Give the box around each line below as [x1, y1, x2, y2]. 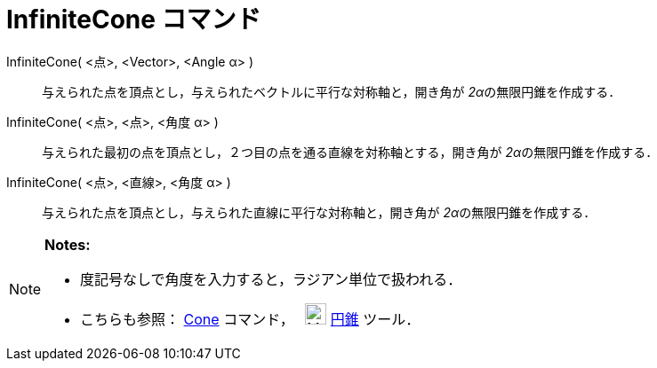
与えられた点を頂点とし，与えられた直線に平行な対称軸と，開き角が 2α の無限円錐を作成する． [42, 204, 597, 220]
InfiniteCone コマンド [6, 4, 261, 35]
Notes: [44, 235, 91, 254]
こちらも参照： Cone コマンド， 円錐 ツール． [80, 309, 421, 328]
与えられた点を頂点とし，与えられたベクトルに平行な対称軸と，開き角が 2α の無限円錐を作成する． [42, 83, 621, 99]
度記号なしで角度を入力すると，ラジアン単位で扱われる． [80, 270, 462, 288]
